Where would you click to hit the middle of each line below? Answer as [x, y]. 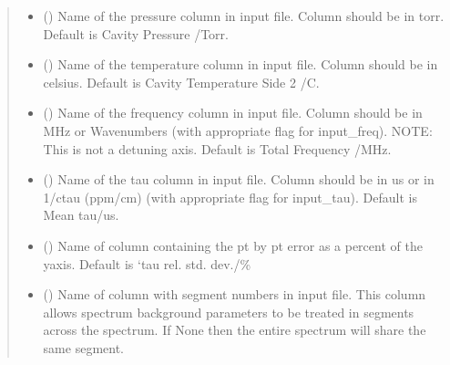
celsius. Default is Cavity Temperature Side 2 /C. [181, 82]
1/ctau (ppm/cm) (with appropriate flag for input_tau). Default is [230, 197]
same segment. [83, 347]
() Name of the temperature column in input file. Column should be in [240, 64]
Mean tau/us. [81, 215]
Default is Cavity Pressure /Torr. [136, 33]
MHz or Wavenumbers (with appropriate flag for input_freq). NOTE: [238, 130]
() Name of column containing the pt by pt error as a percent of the [233, 245]
